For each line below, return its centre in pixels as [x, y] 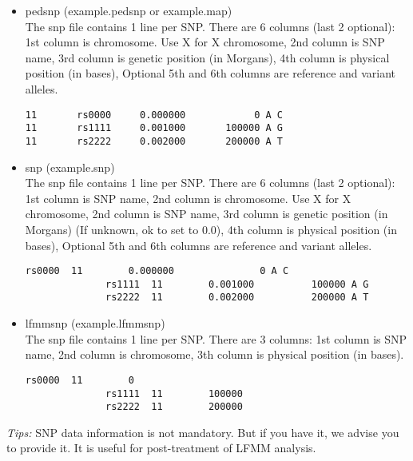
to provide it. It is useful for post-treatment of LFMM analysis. [161, 448]
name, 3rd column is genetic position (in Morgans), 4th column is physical [207, 57]
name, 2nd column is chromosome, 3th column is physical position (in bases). [214, 354]
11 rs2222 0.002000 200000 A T [154, 141]
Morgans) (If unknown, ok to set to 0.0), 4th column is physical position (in [211, 229]
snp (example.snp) [70, 167]
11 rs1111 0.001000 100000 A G [154, 128]
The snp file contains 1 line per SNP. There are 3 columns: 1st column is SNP [216, 338]
